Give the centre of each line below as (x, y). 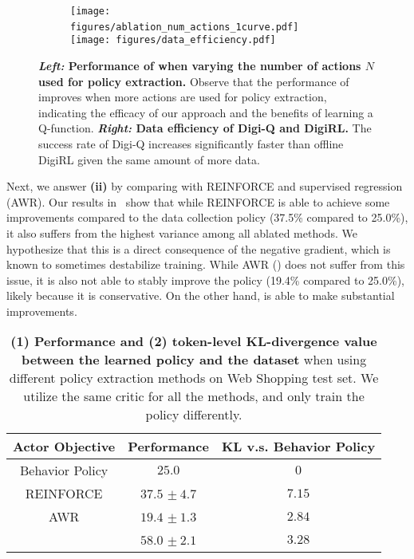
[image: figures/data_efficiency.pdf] (173, 40)
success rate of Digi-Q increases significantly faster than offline (191, 143)
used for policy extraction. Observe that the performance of (194, 81)
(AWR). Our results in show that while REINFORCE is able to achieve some (198, 201)
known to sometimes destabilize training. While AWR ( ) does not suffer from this (206, 264)
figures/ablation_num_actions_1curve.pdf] (185, 27)
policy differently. (194, 415)
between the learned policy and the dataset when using (194, 360)
